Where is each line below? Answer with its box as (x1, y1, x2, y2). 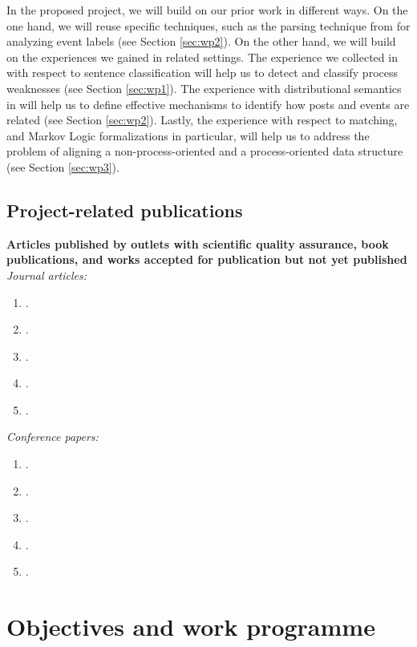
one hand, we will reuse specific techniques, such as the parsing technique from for (6, 17, 411, 34)
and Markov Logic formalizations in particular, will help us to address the (6, 127, 370, 144)
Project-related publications (6, 197, 243, 222)
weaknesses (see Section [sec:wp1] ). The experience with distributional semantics (6, 79, 402, 96)
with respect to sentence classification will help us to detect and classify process (6, 64, 398, 81)
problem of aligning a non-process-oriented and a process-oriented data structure (6, 143, 403, 160)
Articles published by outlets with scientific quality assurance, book (6, 235, 389, 252)
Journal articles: (6, 266, 87, 283)
